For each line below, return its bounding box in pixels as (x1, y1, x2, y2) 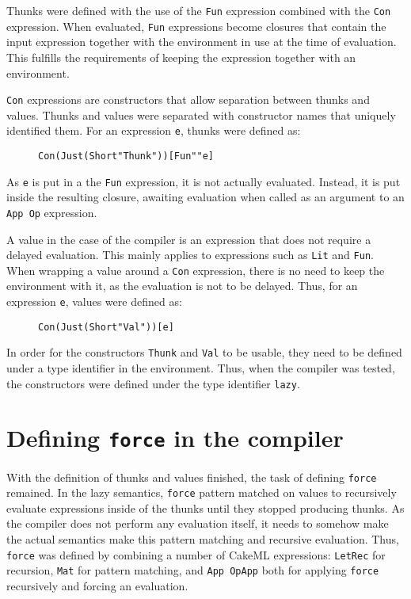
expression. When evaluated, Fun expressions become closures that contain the (6, 17, 386, 34)
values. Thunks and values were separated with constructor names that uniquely (6, 106, 396, 123)
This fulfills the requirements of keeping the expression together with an (6, 48, 356, 65)
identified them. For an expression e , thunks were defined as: (6, 122, 301, 139)
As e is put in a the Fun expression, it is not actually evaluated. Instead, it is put (6, 173, 401, 189)
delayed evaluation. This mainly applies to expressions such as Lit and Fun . (6, 246, 374, 263)
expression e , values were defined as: (6, 293, 182, 310)
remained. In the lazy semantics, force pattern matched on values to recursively (6, 484, 397, 501)
